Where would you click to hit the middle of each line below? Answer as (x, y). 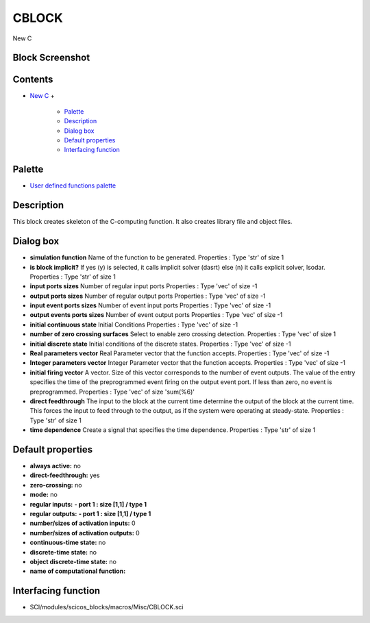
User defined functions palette (73, 186)
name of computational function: (78, 571)
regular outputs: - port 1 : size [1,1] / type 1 (90, 514)
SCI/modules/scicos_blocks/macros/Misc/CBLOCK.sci (107, 607)
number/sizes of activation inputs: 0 (83, 523)
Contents (33, 80)
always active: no (56, 466)
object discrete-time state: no (73, 561)
